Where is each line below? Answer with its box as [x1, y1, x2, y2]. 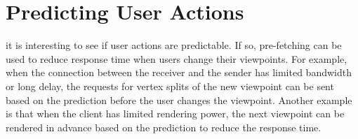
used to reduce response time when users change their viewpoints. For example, [6, 51, 347, 66]
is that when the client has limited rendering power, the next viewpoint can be [6, 106, 345, 121]
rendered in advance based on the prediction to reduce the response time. [6, 119, 321, 134]
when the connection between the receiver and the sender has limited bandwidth [6, 65, 352, 80]
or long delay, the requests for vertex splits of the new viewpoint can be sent [6, 78, 334, 93]
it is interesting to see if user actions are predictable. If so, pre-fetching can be [6, 38, 342, 52]
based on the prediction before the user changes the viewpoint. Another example [6, 92, 352, 107]
